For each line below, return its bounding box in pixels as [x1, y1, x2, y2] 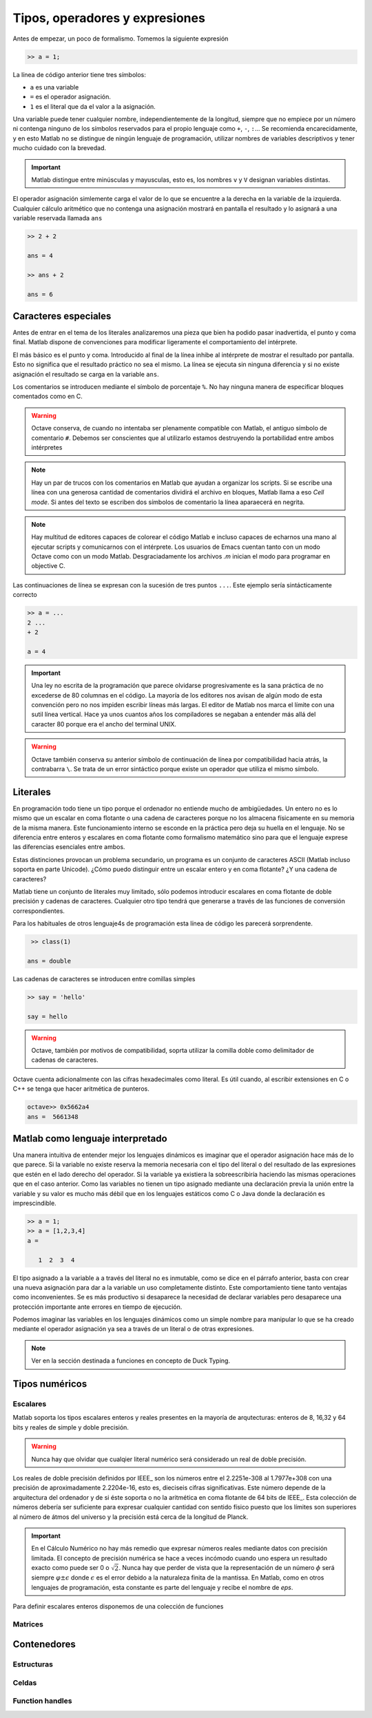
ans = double [27, 957, 72, 965]
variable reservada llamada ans [12, 214, 103, 222]
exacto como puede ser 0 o [31, 1564, 110, 1572]
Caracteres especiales [12, 310, 112, 322]
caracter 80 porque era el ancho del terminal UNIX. [31, 720, 177, 728]
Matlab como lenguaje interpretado [12, 1133, 168, 1144]
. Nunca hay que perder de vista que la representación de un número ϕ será [118, 1564, 335, 1572]
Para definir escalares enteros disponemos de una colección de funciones [12, 1602, 224, 1611]
